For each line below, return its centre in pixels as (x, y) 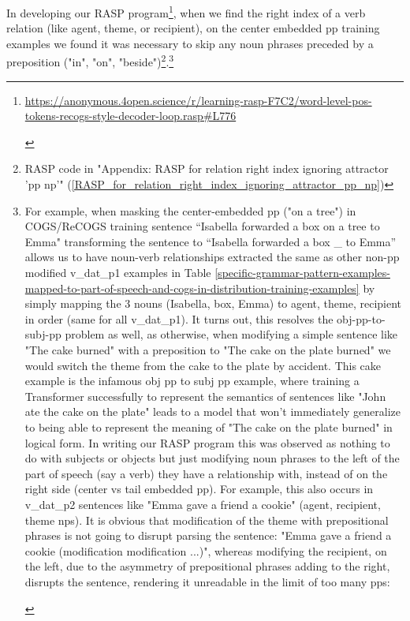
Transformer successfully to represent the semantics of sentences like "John (205, 396)
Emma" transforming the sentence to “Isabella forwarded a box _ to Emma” (211, 241)
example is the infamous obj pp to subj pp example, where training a (192, 381)
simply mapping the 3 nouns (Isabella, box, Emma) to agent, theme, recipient (213, 303)
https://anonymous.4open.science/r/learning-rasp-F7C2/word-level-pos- (198, 100)
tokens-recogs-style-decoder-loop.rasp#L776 (130, 116)
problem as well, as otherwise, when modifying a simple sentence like (231, 334)
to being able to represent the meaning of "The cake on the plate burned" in (209, 426)
